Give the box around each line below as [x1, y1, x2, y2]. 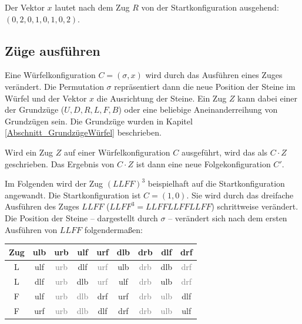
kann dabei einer [237, 92, 298, 104]
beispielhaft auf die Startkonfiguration [147, 177, 285, 190]
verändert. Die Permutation [5, 80, 104, 92]
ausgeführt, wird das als [181, 146, 268, 158]
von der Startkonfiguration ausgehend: [141, 1, 279, 13]
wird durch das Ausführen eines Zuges [145, 69, 283, 81]
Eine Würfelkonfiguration [5, 69, 96, 81]
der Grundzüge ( [5, 103, 65, 116]
